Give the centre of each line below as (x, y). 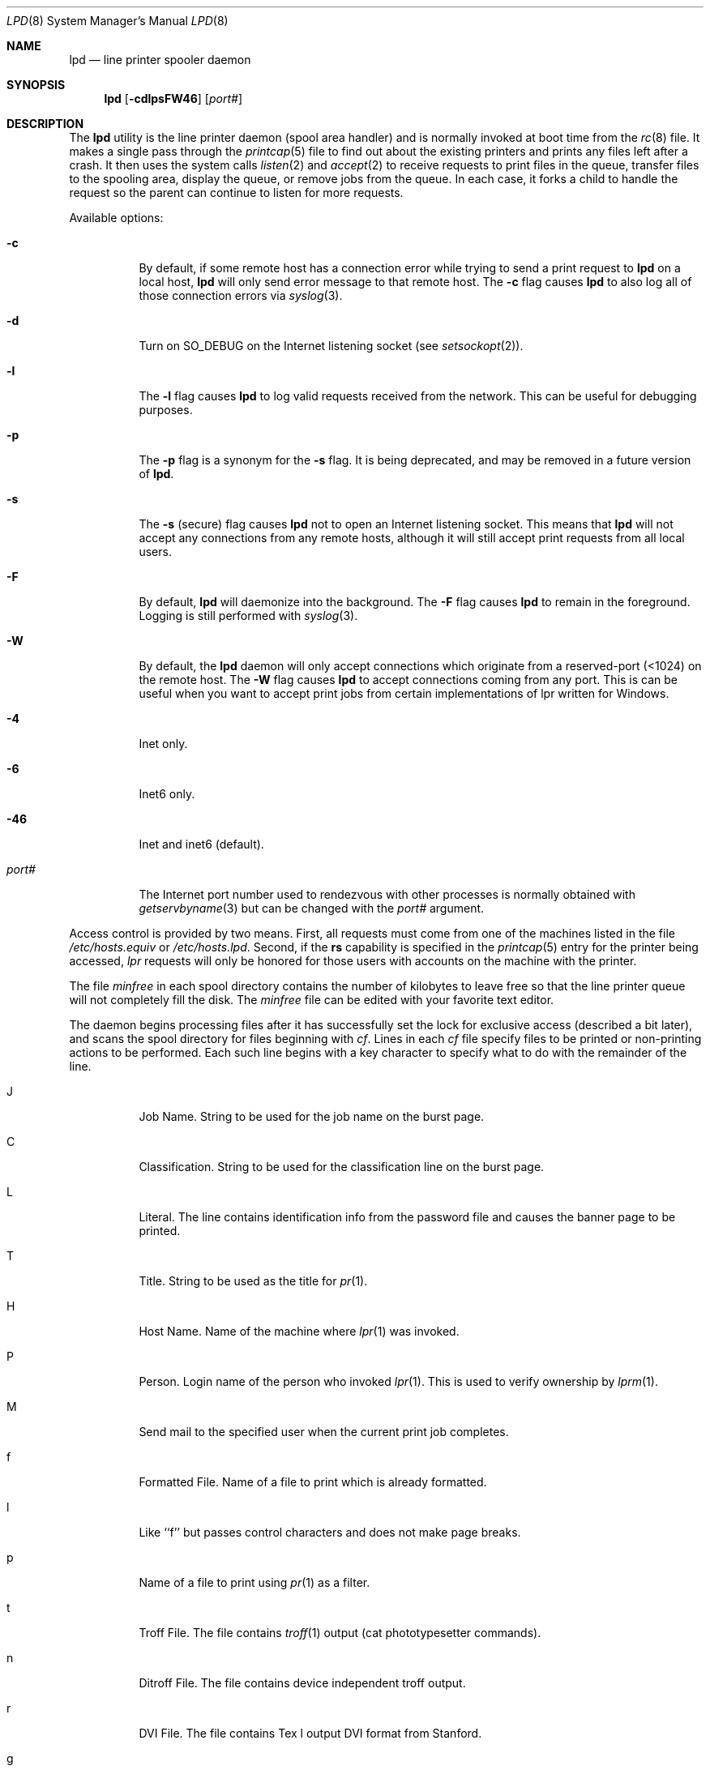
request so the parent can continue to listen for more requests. (236, 192)
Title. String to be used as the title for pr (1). (253, 1281)
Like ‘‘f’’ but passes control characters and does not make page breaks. (330, 1532)
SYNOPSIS (36, 85)
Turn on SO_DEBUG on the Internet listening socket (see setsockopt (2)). (331, 346)
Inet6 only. (167, 794)
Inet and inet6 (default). (201, 844)
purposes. (166, 410)
